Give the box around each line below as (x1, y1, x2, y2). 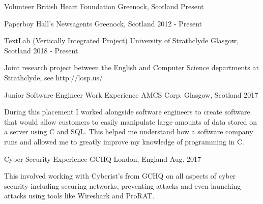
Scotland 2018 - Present (4, 45, 78, 55)
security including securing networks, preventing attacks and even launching (4, 180, 241, 191)
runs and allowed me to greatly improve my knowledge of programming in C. (4, 136, 244, 147)
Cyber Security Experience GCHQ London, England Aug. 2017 (4, 153, 201, 164)
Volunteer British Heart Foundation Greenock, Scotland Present (4, 1, 204, 11)
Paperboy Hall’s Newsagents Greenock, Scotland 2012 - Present (4, 18, 202, 28)
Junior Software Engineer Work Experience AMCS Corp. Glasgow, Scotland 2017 (4, 89, 258, 100)
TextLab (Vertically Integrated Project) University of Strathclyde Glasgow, (4, 35, 239, 46)
